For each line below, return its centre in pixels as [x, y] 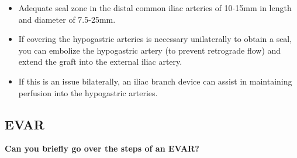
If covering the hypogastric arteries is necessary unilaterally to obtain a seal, [155, 39]
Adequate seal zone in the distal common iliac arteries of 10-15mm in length [155, 8]
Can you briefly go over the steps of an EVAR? [102, 148]
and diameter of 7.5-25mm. [67, 19]
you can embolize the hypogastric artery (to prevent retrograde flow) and [150, 50]
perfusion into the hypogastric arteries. [88, 92]
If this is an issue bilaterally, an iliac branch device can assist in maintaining [155, 81]
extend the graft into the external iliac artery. [100, 62]
